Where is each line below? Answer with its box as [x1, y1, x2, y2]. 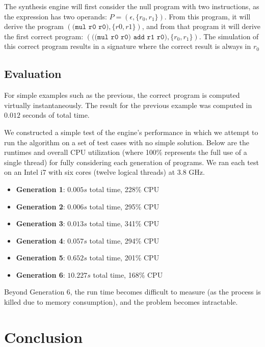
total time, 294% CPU [89, 235, 160, 246]
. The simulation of [199, 31, 259, 41]
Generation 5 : [16, 252, 65, 263]
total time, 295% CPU [89, 201, 160, 211]
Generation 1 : [16, 183, 65, 194]
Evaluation [4, 66, 62, 82]
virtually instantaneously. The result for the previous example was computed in [4, 99, 252, 110]
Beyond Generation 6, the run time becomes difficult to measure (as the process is [4, 286, 261, 297]
